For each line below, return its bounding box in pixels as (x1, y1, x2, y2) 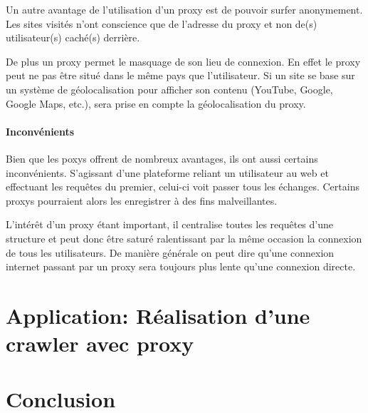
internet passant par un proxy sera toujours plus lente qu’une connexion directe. (6, 259, 356, 274)
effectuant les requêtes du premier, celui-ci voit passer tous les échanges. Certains (6, 179, 359, 194)
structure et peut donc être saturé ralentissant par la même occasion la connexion (6, 230, 362, 245)
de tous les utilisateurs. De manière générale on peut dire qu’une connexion (6, 245, 335, 260)
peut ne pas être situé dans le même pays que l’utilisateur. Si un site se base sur (6, 68, 355, 83)
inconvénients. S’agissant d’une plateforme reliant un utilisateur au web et (6, 165, 329, 180)
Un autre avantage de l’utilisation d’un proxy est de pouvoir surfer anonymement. (6, 2, 363, 16)
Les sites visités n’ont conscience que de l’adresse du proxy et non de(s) (6, 16, 317, 31)
